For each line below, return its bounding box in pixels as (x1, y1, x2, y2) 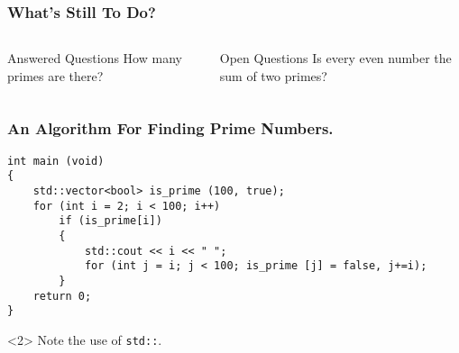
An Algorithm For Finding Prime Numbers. (7, 117, 334, 140)
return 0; (32, 289, 92, 303)
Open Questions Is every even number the (219, 49, 452, 68)
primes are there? (7, 66, 104, 85)
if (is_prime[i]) (59, 214, 162, 228)
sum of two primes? (219, 66, 327, 85)
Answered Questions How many (7, 49, 182, 68)
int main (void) (7, 154, 105, 167)
